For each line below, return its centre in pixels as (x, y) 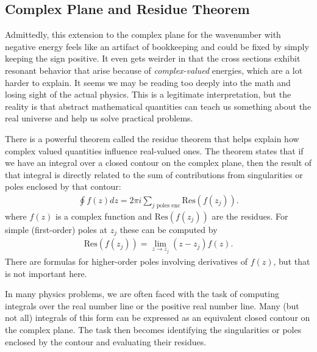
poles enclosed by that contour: (63, 186)
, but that (292, 261)
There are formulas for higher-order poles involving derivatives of (126, 261)
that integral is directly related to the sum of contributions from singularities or (154, 174)
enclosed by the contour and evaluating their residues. (106, 341)
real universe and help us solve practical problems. (99, 118)
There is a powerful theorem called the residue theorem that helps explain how (152, 138)
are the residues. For (250, 216)
